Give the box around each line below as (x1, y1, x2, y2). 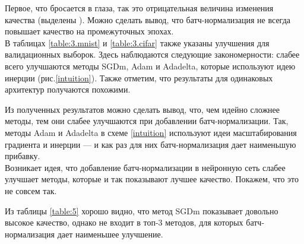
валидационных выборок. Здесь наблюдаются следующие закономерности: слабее (5, 48, 300, 61)
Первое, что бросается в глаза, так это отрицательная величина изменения (5, 2, 274, 14)
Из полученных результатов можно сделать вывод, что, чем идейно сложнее (5, 103, 280, 115)
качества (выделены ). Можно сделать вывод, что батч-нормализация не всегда (5, 13, 290, 26)
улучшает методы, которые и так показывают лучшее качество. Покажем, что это (5, 173, 299, 185)
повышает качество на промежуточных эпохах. (5, 25, 174, 37)
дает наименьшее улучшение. (57, 227, 163, 240)
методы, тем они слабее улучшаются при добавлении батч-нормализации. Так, (5, 115, 289, 127)
